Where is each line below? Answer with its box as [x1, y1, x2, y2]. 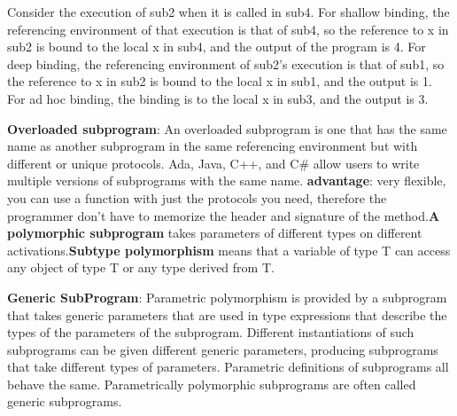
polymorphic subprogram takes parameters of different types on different [7, 224, 422, 242]
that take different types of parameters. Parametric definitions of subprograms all [7, 357, 449, 376]
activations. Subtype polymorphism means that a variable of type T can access [7, 240, 451, 259]
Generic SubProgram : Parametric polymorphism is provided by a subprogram [7, 287, 447, 306]
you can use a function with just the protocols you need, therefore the [7, 188, 387, 207]
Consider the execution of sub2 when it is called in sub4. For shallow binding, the [7, 3, 450, 20]
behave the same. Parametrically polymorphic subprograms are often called [7, 374, 416, 393]
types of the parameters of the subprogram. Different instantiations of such [7, 323, 414, 341]
